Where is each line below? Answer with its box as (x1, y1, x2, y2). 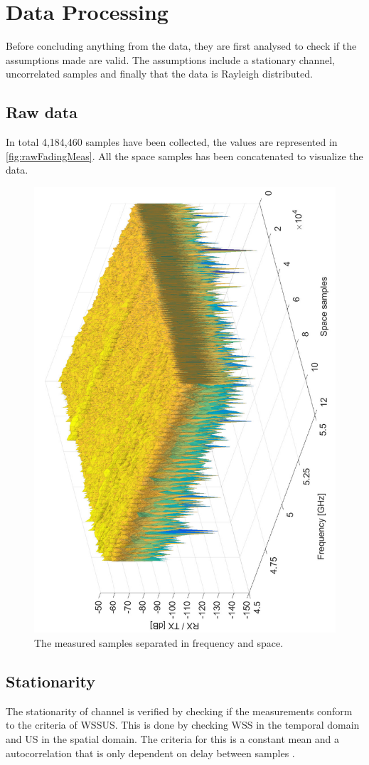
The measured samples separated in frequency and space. (34, 635, 284, 650)
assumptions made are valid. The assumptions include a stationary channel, (6, 52, 336, 67)
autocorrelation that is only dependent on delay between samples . (6, 745, 295, 760)
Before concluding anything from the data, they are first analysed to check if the (6, 38, 357, 53)
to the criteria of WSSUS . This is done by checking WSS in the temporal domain (6, 717, 360, 732)
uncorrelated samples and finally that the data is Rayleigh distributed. (6, 66, 313, 81)
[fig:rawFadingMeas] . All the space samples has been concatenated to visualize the (6, 148, 363, 163)
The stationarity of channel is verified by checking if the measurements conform (6, 703, 353, 718)
